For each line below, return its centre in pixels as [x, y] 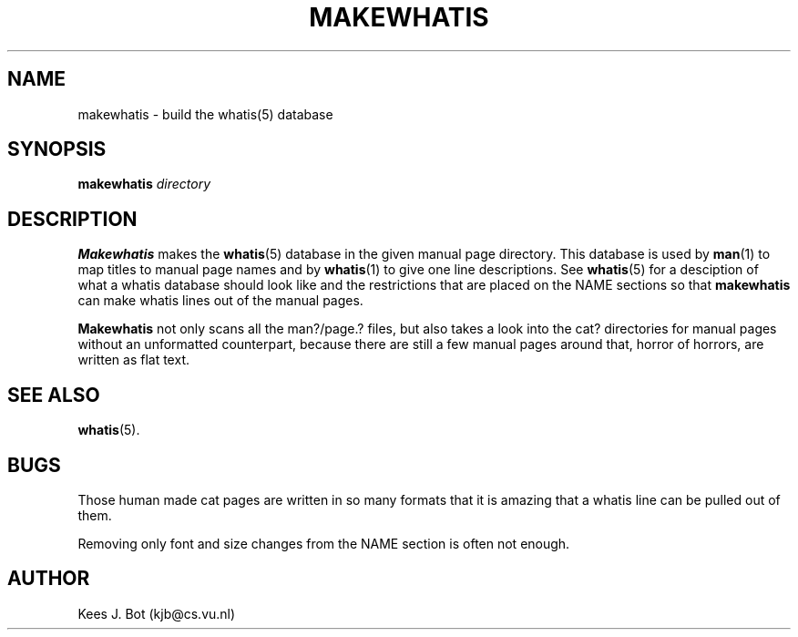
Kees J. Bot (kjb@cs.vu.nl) [157, 613]
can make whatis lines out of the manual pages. [220, 301]
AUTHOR [49, 579]
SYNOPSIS [57, 149]
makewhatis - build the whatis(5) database [205, 114]
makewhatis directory [144, 184]
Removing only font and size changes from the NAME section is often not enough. [324, 543]
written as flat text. [133, 360]
